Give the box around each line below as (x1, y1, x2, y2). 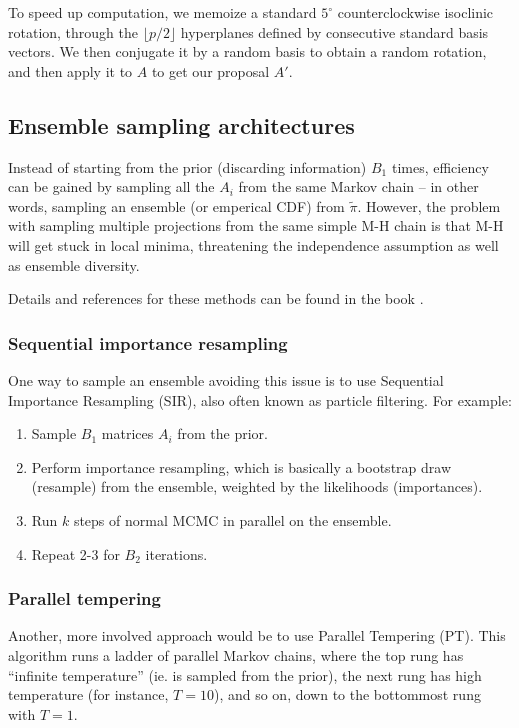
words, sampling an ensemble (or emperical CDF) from (8, 195, 345, 216)
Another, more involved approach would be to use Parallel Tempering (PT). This (8, 625, 506, 646)
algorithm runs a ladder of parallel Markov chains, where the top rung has (8, 644, 464, 665)
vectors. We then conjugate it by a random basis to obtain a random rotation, (8, 41, 487, 62)
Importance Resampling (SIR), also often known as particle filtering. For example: (8, 389, 512, 410)
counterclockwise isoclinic (337, 2, 494, 22)
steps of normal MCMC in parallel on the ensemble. (73, 509, 392, 530)
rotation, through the (8, 21, 139, 42)
